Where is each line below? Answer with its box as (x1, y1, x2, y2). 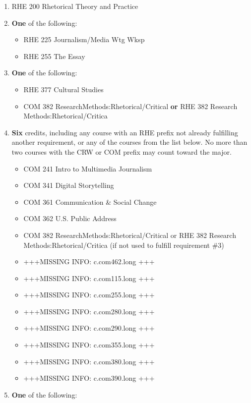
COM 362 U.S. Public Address (23, 213, 117, 224)
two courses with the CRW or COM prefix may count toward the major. (11, 146, 232, 157)
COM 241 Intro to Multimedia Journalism (23, 163, 152, 173)
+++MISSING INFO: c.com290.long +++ (23, 323, 155, 333)
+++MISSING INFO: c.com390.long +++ (23, 373, 155, 383)
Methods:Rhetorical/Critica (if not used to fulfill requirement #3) (23, 239, 224, 250)
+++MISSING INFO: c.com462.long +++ (23, 256, 155, 267)
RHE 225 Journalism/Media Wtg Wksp (23, 34, 145, 45)
